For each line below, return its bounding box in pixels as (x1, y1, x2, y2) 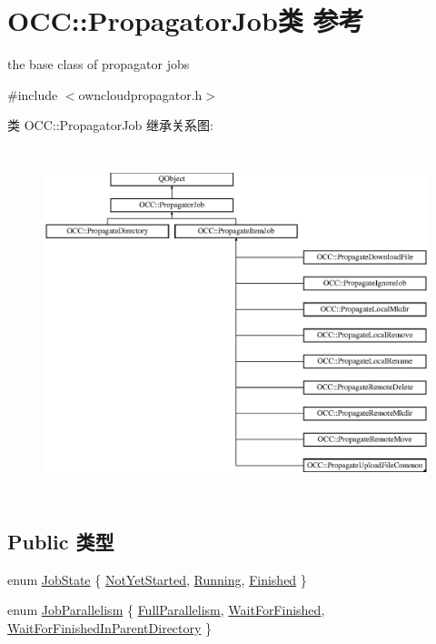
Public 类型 (7, 527, 114, 555)
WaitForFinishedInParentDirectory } (7, 618, 213, 637)
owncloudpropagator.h (78, 85, 203, 104)
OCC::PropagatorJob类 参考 (7, 2, 364, 39)
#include (7, 85, 58, 104)
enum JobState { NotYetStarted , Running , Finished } (7, 569, 307, 589)
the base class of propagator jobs (7, 55, 190, 74)
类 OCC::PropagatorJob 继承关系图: (7, 116, 213, 135)
